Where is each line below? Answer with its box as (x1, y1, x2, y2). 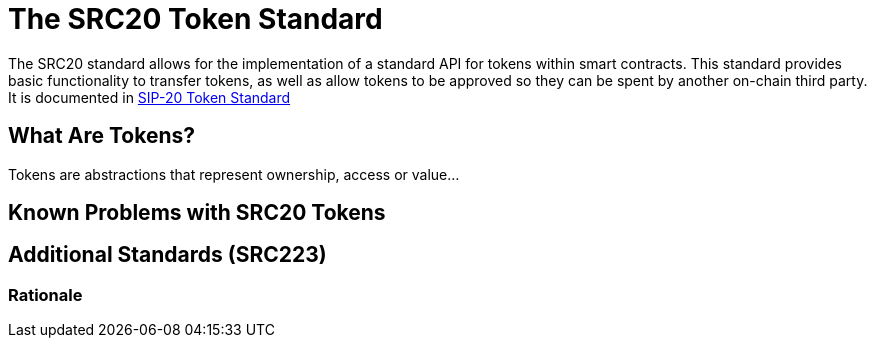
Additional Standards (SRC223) (8, 242, 327, 268)
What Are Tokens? (8, 123, 195, 149)
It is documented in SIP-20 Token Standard (8, 88, 291, 106)
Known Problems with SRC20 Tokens (8, 200, 386, 226)
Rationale (8, 284, 83, 305)
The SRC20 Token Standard (8, 2, 383, 36)
